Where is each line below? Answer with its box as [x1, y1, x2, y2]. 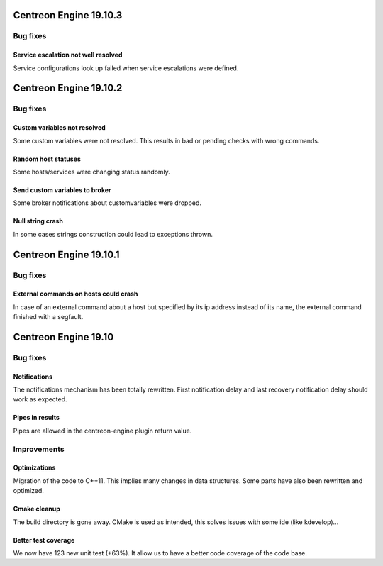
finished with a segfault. [13, 313, 84, 321]
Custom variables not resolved [13, 123, 106, 132]
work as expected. [13, 395, 67, 404]
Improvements [13, 444, 65, 454]
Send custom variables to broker [13, 185, 111, 194]
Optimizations [13, 463, 56, 472]
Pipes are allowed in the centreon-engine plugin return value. [13, 426, 192, 435]
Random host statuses [13, 155, 82, 163]
